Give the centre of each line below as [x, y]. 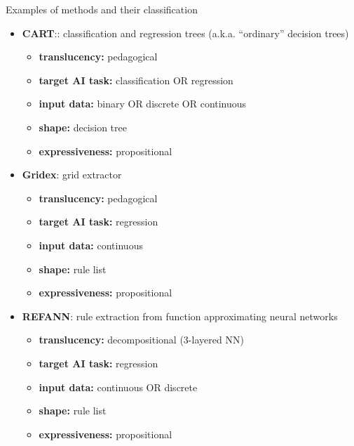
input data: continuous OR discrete [118, 387]
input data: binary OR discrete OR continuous [143, 104]
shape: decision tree [83, 127]
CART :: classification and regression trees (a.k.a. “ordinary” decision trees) [185, 33]
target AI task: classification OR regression [136, 80]
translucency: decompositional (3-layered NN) [141, 340]
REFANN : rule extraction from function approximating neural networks [180, 316]
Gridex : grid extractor [72, 175]
